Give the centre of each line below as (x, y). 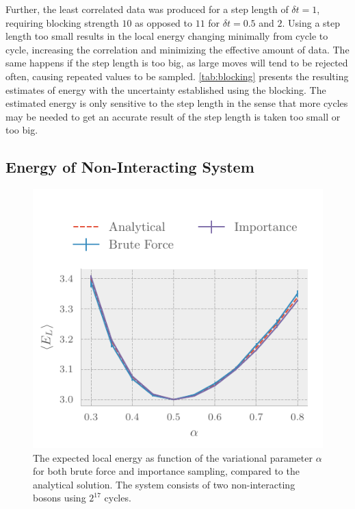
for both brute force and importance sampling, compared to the (166, 471)
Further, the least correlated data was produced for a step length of (147, 9)
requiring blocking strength (62, 22)
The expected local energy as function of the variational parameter (173, 457)
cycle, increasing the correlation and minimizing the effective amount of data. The (177, 49)
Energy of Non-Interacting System (130, 167)
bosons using (60, 498)
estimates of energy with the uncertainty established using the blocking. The (166, 89)
